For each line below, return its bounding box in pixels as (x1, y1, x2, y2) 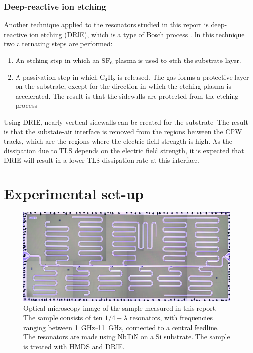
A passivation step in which (15, 71, 98, 82)
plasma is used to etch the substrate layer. (115, 55, 241, 65)
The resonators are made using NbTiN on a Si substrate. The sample (23, 332, 230, 342)
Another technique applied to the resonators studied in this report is (4, 20, 209, 30)
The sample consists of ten (23, 312, 103, 323)
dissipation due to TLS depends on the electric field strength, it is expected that (4, 145, 244, 155)
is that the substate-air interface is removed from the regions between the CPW (4, 126, 242, 136)
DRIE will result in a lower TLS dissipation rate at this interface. (4, 155, 200, 165)
